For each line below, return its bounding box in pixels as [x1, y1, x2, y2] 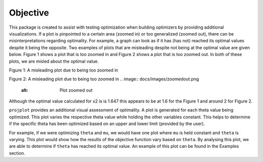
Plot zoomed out [59, 87, 93, 93]
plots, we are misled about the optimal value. [9, 58, 99, 64]
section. [9, 150, 25, 156]
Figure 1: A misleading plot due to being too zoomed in [9, 67, 118, 73]
